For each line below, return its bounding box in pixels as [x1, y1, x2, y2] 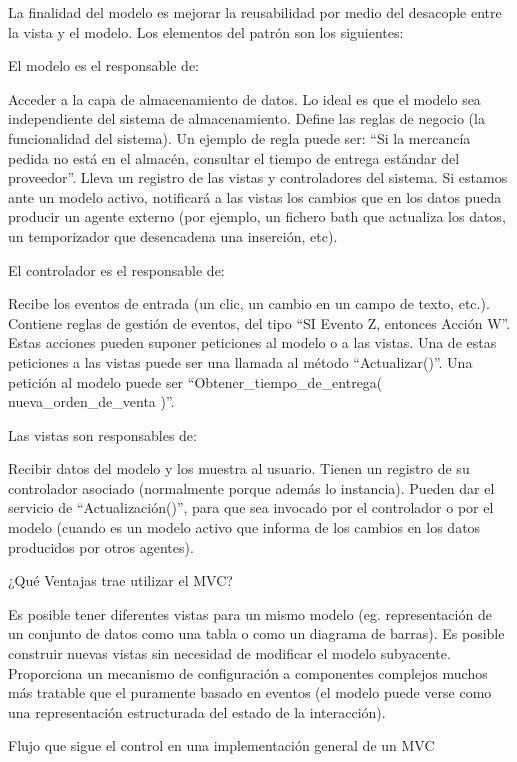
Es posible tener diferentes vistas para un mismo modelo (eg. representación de [8, 603, 492, 624]
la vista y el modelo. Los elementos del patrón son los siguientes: [8, 21, 404, 42]
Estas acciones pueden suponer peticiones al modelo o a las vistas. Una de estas [8, 332, 497, 353]
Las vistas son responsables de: [8, 424, 197, 445]
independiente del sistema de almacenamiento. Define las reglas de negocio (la [8, 108, 485, 129]
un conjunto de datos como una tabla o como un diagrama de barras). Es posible [8, 623, 505, 644]
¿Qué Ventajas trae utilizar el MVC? [8, 570, 233, 591]
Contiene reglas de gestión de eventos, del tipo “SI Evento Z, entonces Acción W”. [8, 312, 511, 333]
